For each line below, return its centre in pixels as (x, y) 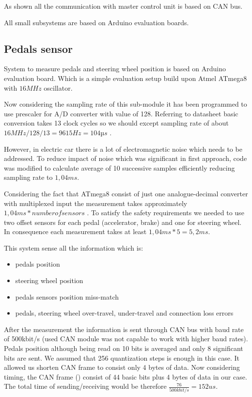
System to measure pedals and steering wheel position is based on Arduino (115, 69)
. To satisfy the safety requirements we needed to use (165, 213)
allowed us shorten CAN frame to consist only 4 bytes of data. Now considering (122, 367)
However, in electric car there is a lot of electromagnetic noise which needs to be (123, 149)
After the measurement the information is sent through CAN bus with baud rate (124, 329)
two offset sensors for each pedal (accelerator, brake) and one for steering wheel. (123, 222)
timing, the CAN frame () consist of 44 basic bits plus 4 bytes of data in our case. (126, 376)
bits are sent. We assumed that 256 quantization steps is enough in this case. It (122, 357)
